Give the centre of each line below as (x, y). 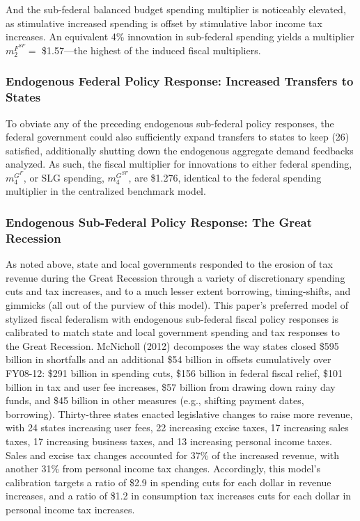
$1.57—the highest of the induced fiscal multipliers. (151, 50)
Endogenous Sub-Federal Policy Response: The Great (159, 222)
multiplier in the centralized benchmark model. (106, 191)
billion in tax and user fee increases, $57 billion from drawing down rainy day (171, 386)
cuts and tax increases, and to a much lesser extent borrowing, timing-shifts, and (178, 291)
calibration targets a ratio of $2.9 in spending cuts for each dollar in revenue (169, 482)
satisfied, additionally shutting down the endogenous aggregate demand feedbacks (180, 150)
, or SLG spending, (64, 177)
